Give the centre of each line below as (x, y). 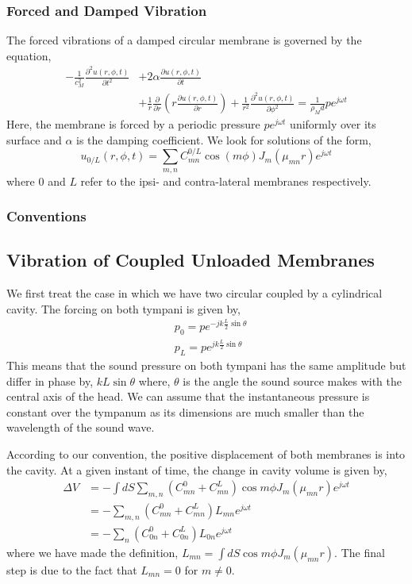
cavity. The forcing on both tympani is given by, (123, 308)
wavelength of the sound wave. (81, 427)
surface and (34, 139)
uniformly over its (333, 124)
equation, (29, 55)
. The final (360, 552)
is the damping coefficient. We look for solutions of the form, (224, 139)
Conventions (46, 216)
